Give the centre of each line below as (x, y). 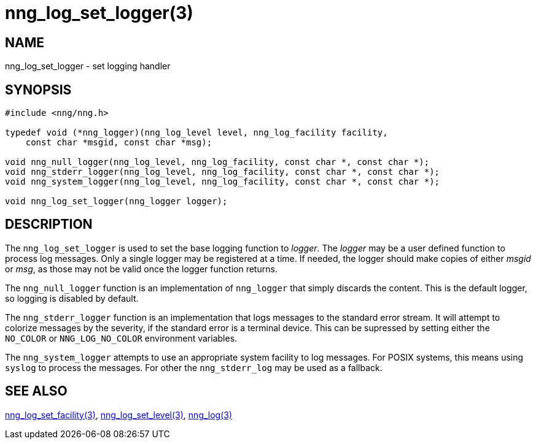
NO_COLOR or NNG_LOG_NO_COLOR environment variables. (121, 338)
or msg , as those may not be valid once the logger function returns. (141, 269)
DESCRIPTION (49, 224)
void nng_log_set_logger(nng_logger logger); (116, 201)
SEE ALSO (36, 391)
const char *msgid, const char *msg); (119, 143)
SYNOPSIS (38, 90)
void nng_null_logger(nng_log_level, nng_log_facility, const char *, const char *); (217, 162)
